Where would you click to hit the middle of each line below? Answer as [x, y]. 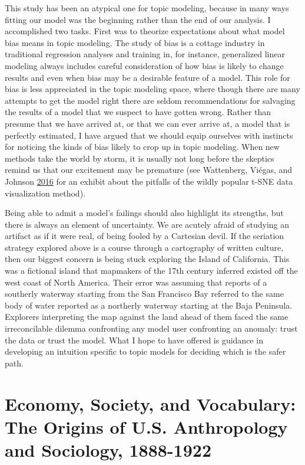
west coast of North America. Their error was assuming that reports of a [136, 282]
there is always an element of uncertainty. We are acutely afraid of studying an [147, 224]
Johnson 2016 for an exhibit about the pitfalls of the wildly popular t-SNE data [149, 181]
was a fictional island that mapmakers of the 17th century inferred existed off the [151, 271]
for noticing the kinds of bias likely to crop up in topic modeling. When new [142, 147]
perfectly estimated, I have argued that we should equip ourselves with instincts [149, 135]
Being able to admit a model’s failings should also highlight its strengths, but [144, 213]
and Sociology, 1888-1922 [108, 449]
